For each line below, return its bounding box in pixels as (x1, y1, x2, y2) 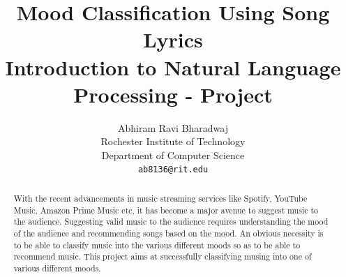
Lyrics (143, 25, 203, 54)
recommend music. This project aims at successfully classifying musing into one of (13, 250, 312, 262)
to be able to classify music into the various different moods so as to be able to (13, 239, 301, 250)
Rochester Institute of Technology (100, 134, 246, 149)
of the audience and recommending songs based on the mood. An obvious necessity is (13, 227, 324, 239)
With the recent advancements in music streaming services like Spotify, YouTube (13, 192, 308, 204)
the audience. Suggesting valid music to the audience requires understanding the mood (13, 216, 329, 227)
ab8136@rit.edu (137, 165, 209, 175)
